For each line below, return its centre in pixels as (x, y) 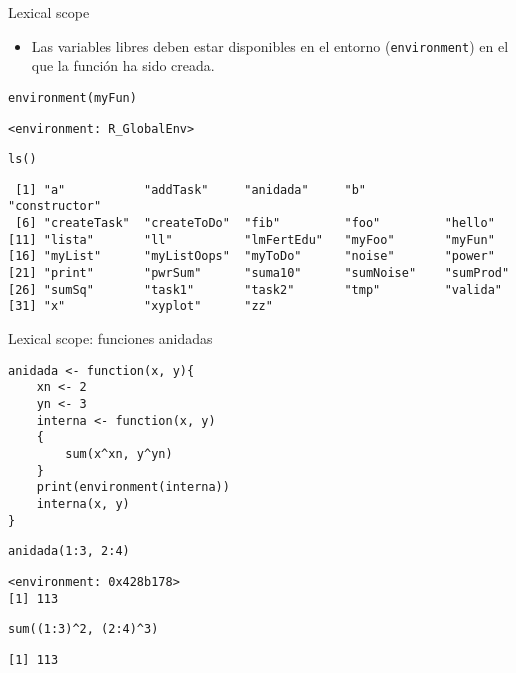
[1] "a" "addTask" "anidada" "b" (190, 189)
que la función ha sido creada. (123, 65)
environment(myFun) (72, 97)
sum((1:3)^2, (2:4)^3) (83, 629)
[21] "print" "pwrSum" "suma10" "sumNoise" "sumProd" (259, 273)
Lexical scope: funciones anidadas (110, 338)
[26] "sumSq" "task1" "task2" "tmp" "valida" (255, 289)
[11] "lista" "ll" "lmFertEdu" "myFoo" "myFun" (251, 239)
